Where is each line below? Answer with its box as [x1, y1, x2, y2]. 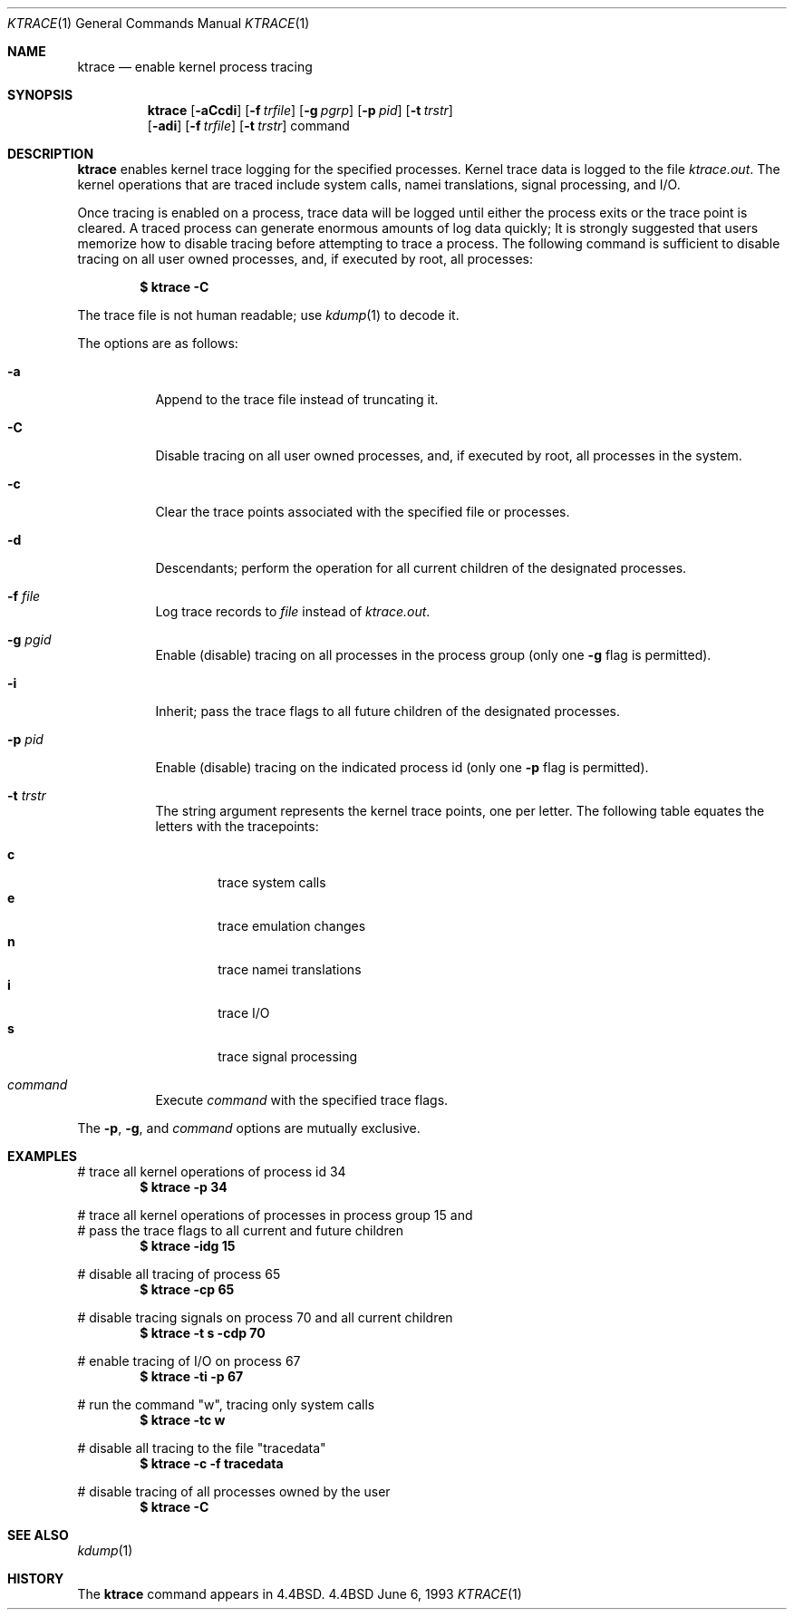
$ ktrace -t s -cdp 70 [140, 1325, 266, 1341]
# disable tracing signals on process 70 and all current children [77, 1310, 453, 1325]
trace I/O [218, 1005, 270, 1021]
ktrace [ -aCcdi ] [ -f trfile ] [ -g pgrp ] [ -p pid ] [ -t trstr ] [147, 102, 453, 118]
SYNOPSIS [7, 87, 73, 102]
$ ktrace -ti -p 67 [140, 1369, 244, 1384]
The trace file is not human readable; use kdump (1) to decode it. [77, 307, 460, 323]
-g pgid [7, 632, 52, 647]
